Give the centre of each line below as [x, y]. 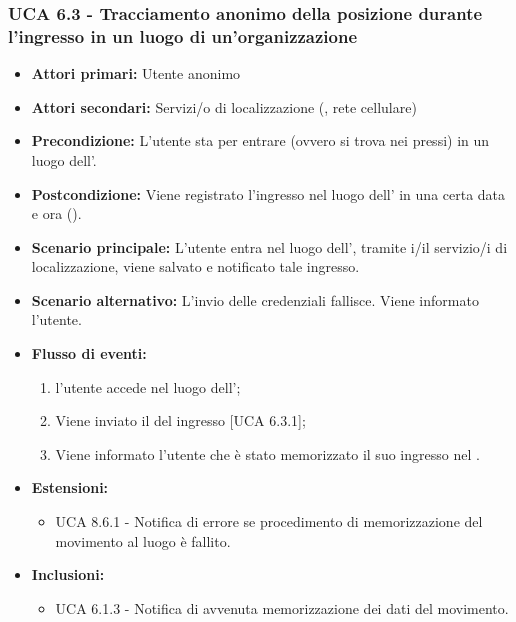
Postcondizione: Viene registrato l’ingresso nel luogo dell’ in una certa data [268, 193]
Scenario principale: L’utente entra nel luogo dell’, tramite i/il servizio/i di [269, 246]
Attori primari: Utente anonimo [136, 73]
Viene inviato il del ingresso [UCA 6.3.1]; [180, 420]
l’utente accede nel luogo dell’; [148, 386]
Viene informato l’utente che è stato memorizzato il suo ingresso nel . [267, 453]
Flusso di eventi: [89, 353]
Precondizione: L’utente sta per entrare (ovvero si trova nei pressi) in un [260, 140]
